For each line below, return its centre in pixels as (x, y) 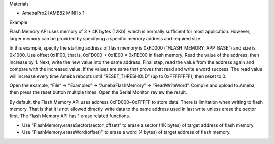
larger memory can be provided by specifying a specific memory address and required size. (106, 38)
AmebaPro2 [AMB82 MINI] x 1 (53, 13)
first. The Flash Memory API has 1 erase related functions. (70, 116)
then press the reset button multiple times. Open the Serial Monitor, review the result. (98, 92)
